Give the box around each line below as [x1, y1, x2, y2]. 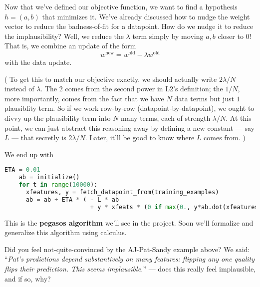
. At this [226, 113, 252, 123]
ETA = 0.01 [4, 166, 40, 174]
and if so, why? [4, 273, 51, 284]
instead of [4, 83, 34, 94]
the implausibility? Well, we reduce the [4, 30, 124, 41]
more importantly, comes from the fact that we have [4, 93, 164, 103]
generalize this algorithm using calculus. [4, 227, 127, 238]
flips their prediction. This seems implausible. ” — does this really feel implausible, [4, 264, 256, 274]
